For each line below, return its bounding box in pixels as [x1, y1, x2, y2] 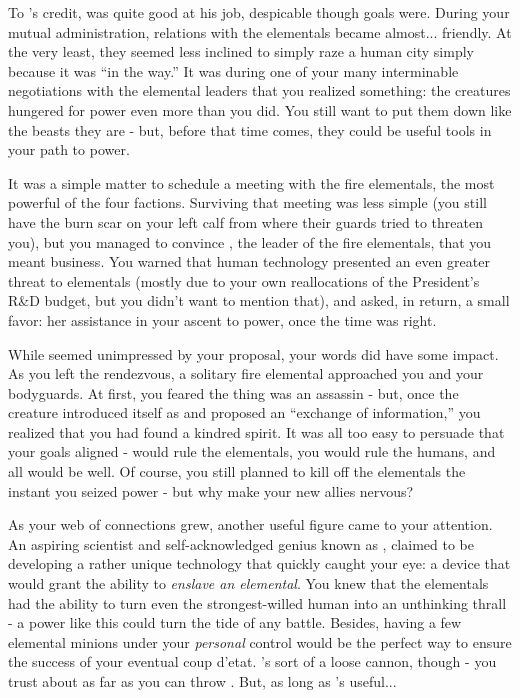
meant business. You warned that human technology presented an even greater [8, 251, 490, 272]
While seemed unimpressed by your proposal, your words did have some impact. [8, 343, 499, 364]
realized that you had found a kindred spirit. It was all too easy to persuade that [8, 421, 505, 442]
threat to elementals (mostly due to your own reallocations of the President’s [8, 270, 480, 291]
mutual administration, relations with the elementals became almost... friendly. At [8, 21, 512, 42]
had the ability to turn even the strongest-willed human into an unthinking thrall [8, 592, 507, 613]
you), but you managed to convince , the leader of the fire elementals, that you [8, 231, 492, 252]
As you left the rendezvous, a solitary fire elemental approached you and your [8, 363, 484, 384]
